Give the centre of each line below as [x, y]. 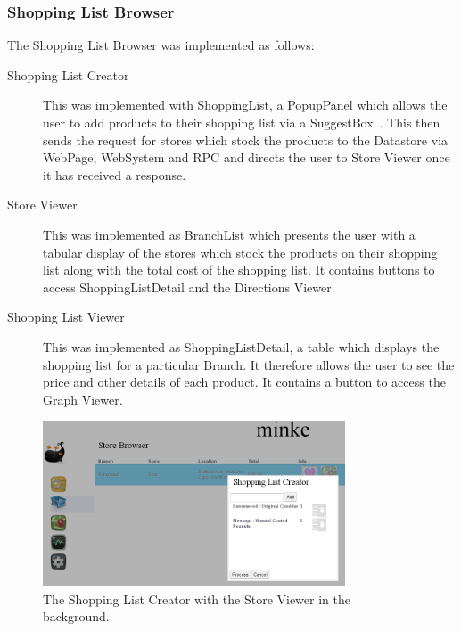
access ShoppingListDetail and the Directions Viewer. [189, 287]
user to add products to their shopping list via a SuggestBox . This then [242, 122]
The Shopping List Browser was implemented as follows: [161, 45]
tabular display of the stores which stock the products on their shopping [240, 252]
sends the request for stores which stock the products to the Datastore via [246, 139]
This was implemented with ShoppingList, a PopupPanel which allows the [245, 105]
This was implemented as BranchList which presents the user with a [229, 234]
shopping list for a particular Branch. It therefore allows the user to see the [249, 364]
